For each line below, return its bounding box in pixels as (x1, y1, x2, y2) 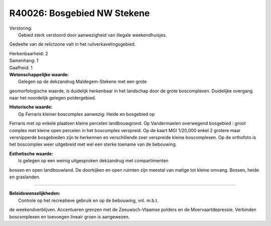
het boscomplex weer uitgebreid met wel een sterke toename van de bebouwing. (9, 141, 177, 148)
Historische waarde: (9, 104, 53, 110)
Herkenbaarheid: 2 (9, 50, 48, 56)
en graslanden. (9, 174, 41, 180)
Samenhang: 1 (9, 58, 39, 64)
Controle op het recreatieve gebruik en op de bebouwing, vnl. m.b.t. (18, 197, 159, 203)
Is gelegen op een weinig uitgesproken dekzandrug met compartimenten (18, 158, 169, 164)
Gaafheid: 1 (9, 64, 33, 70)
